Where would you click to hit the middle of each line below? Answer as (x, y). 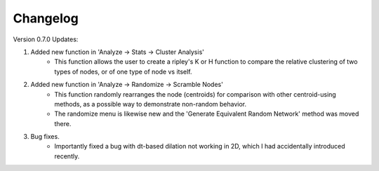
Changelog (46, 18)
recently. (67, 156)
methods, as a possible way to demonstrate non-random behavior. (151, 104)
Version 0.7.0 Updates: (46, 39)
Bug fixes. (45, 137)
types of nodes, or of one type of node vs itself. (123, 71)
